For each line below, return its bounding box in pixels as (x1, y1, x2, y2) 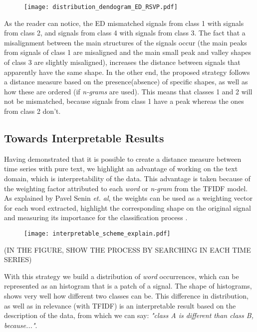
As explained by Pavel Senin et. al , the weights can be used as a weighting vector (4, 193, 253, 203)
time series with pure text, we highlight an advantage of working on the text (4, 163, 238, 174)
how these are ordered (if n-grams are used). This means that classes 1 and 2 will (4, 86, 253, 96)
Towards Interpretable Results (4, 130, 164, 145)
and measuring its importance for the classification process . (4, 212, 188, 223)
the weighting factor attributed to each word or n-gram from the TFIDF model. (4, 183, 248, 193)
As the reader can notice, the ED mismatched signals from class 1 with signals (4, 17, 244, 28)
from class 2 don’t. (4, 106, 61, 116)
